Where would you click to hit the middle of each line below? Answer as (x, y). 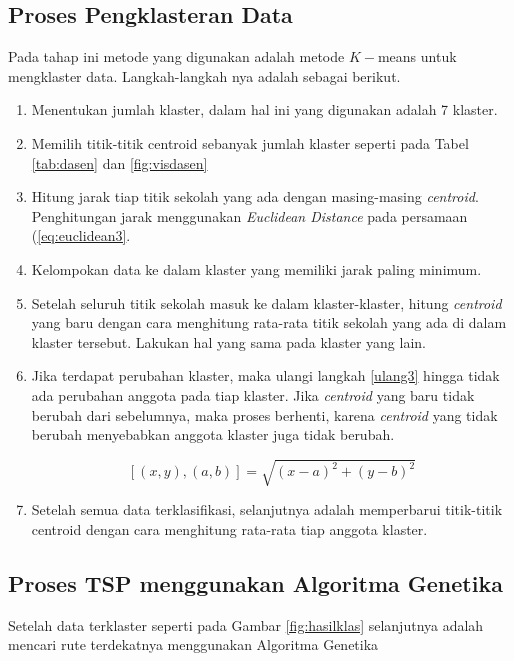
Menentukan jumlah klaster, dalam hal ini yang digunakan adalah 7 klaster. (264, 109)
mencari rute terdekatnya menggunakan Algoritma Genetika (193, 644)
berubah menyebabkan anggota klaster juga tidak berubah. (213, 434)
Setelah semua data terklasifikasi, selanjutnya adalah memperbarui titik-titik (267, 509)
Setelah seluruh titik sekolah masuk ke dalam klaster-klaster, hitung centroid (266, 302)
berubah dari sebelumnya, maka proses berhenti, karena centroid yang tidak (264, 414)
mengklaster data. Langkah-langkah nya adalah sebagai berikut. (204, 75)
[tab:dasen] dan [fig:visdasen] (119, 162)
